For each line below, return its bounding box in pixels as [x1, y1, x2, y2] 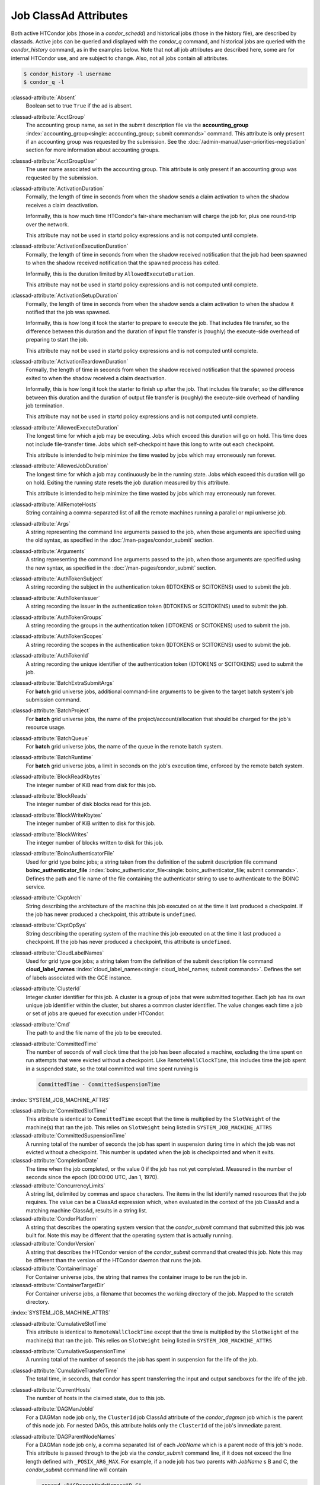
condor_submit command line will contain [25, 1466, 127, 1473]
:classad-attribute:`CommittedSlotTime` [11, 1107, 108, 1114]
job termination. [25, 402, 65, 409]
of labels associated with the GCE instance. [25, 974, 132, 981]
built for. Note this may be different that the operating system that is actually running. [25, 1231, 233, 1238]
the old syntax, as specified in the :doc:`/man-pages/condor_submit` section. [25, 536, 215, 544]
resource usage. [25, 723, 66, 731]
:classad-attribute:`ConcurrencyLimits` [11, 1182, 105, 1189]
